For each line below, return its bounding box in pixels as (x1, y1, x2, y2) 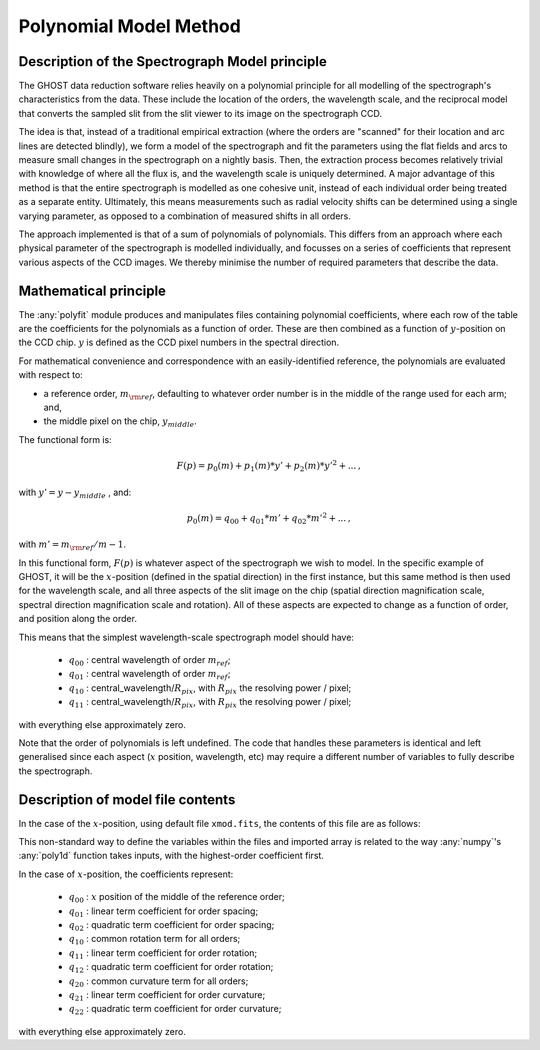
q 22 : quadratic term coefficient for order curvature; (68, 1003, 282, 1017)
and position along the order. (18, 613, 137, 625)
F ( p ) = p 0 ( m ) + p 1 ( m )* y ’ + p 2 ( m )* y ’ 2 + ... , (176, 458, 362, 474)
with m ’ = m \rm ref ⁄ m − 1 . (18, 538, 127, 553)
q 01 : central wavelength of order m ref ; (68, 668, 231, 682)
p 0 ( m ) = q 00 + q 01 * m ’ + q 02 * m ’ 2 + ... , (186, 511, 352, 526)
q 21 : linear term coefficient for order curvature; (68, 988, 266, 1003)
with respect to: (18, 369, 84, 381)
